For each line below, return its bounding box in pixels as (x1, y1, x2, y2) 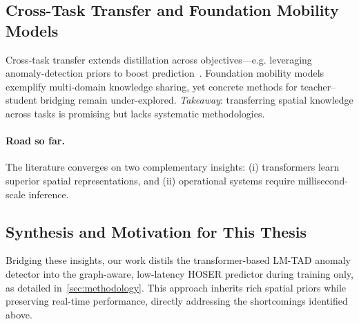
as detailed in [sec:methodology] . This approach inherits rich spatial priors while (6, 280, 347, 294)
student (6, 93, 37, 107)
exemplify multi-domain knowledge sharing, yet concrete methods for (6, 79, 298, 93)
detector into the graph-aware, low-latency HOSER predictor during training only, (6, 266, 353, 280)
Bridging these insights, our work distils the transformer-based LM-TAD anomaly (6, 253, 351, 267)
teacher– (300, 79, 336, 93)
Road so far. (6, 133, 65, 148)
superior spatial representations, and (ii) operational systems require (6, 173, 295, 187)
